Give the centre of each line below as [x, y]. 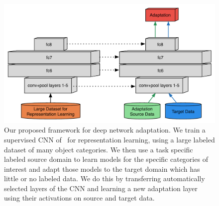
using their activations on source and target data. [79, 198]
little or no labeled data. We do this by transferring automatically [105, 178]
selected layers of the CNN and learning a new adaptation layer [101, 188]
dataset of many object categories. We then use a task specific [99, 149]
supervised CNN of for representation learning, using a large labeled [109, 139]
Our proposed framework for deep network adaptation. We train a [105, 130]
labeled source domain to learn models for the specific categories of [106, 159]
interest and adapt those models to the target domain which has [102, 169]
